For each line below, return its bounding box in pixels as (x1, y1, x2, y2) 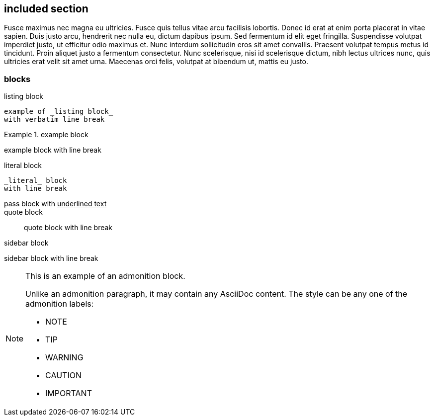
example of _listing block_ (4, 107, 113, 116)
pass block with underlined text (4, 199, 107, 208)
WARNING (45, 352, 84, 363)
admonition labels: (25, 299, 94, 309)
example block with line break (4, 146, 101, 155)
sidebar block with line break (4, 254, 98, 263)
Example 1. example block (4, 130, 88, 139)
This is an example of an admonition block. (25, 271, 185, 281)
